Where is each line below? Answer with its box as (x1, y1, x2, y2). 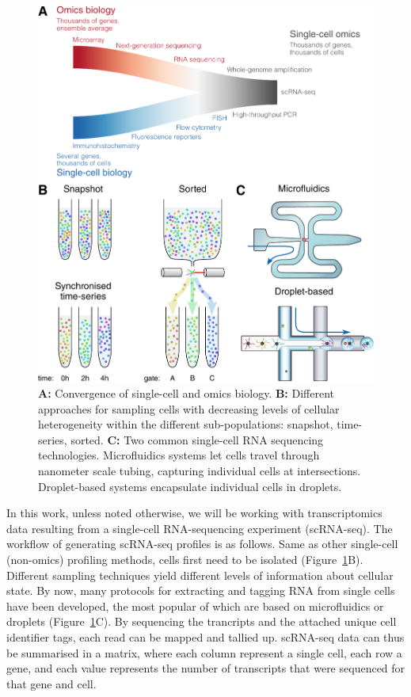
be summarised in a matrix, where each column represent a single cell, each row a (6, 644, 402, 661)
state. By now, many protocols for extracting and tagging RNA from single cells (6, 582, 395, 599)
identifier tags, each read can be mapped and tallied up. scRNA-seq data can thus (6, 629, 405, 645)
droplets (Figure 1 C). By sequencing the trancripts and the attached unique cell (6, 613, 397, 630)
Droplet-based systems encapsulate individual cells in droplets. (38, 478, 342, 494)
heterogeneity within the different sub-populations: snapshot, (38, 416, 333, 432)
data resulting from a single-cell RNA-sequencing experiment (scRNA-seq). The (6, 520, 393, 536)
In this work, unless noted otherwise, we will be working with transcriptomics (6, 505, 382, 521)
